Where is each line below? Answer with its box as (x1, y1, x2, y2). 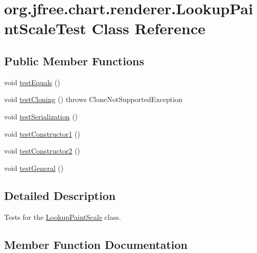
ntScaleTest (4, 18, 86, 39)
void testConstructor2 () (4, 145, 80, 156)
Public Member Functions (4, 53, 144, 68)
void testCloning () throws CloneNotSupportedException (4, 94, 182, 105)
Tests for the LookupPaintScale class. (4, 211, 121, 222)
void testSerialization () (4, 111, 78, 121)
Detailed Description (4, 187, 116, 203)
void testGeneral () (4, 162, 64, 173)
